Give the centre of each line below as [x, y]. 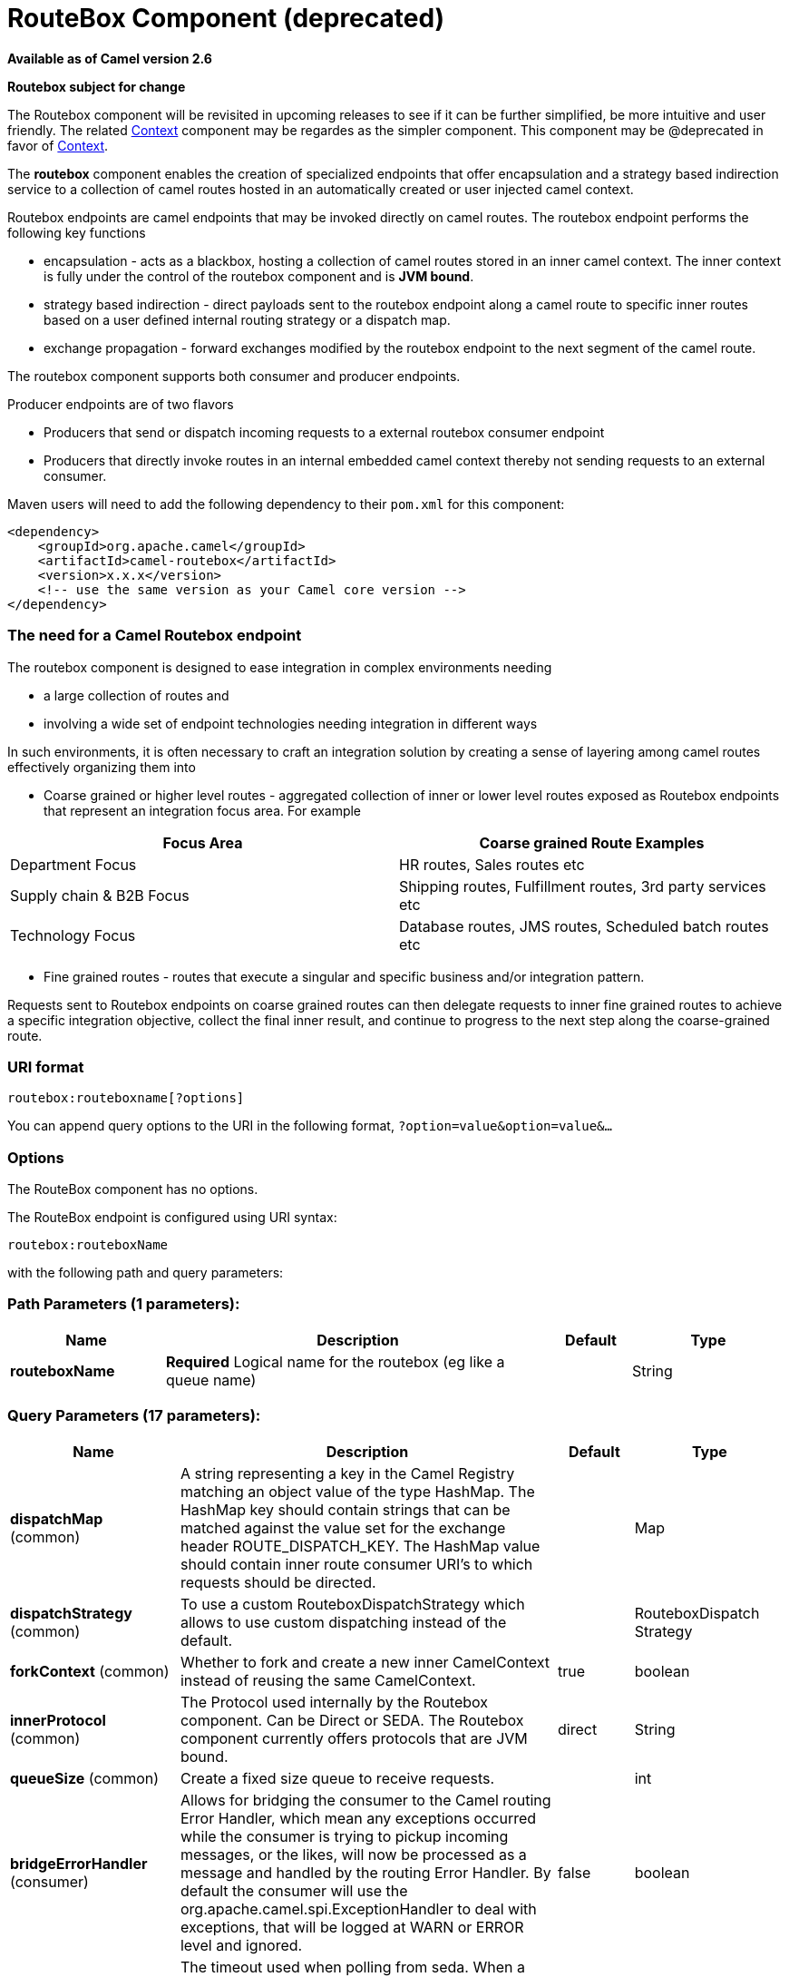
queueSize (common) [85, 1778]
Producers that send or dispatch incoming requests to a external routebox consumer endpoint [324, 432]
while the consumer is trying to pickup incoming [344, 1836]
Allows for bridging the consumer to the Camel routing [365, 1800]
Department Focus [73, 864]
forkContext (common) [90, 1671]
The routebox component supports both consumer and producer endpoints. [234, 376]
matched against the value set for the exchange [343, 1527]
